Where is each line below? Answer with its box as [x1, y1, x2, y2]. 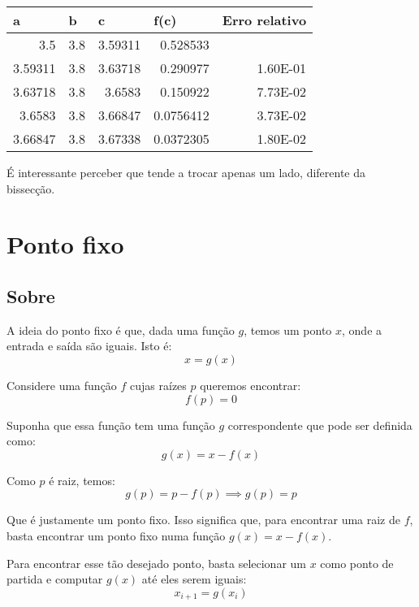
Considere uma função [6, 376, 117, 393]
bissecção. [6, 180, 55, 197]
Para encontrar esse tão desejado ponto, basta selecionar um [6, 554, 306, 571]
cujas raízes [130, 376, 187, 393]
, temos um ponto [244, 321, 332, 338]
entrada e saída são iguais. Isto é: [6, 337, 172, 354]
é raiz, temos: [49, 471, 115, 488]
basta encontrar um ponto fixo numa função [6, 527, 226, 544]
